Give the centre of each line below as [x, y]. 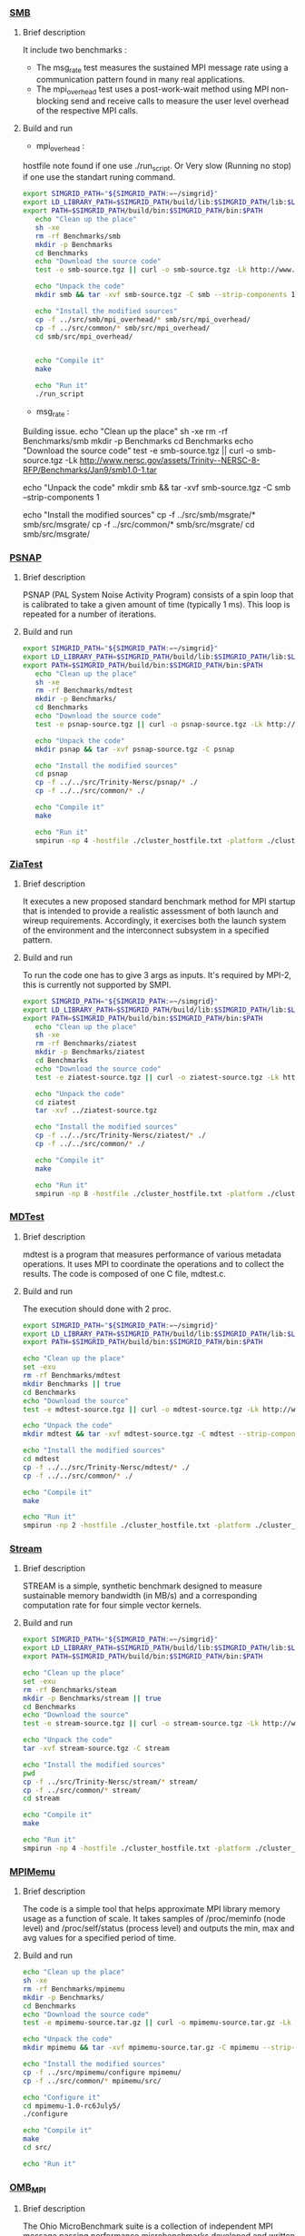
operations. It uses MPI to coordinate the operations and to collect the [153, 1263]
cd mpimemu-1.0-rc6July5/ [71, 2106]
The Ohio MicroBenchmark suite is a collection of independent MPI [148, 2226]
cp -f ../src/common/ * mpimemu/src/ [92, 2081]
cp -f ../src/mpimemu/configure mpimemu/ [102, 2073]
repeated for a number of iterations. [89, 614]
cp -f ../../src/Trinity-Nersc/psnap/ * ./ [116, 783]
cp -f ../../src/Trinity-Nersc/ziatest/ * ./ [121, 1136]
